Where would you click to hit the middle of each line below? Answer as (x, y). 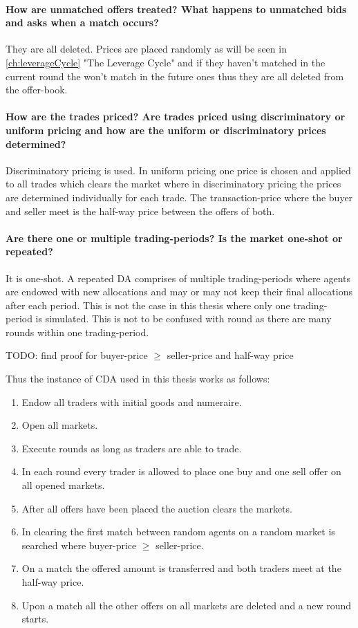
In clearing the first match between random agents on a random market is (178, 532)
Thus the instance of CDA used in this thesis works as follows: (138, 379)
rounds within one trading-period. (77, 332)
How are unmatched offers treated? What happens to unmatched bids (176, 9)
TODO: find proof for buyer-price (77, 355)
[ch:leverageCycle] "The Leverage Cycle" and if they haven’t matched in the (166, 62)
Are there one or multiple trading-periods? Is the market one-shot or (174, 238)
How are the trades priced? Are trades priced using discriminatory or (176, 117)
